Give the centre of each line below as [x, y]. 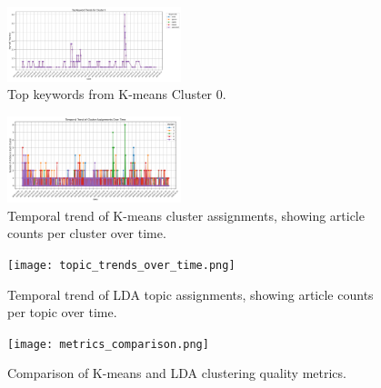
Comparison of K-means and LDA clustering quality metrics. [177, 373]
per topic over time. [62, 312]
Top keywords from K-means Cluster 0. [117, 94]
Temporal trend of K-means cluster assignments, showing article [186, 215]
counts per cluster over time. [87, 233]
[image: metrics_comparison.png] [108, 344]
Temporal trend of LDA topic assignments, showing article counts [190, 294]
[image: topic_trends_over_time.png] [121, 265]
